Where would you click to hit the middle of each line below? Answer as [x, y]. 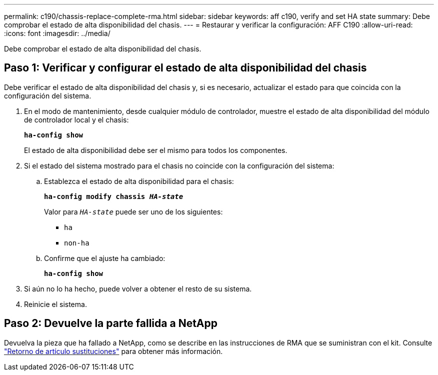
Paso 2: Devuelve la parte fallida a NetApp [111, 323]
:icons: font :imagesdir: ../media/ [57, 33]
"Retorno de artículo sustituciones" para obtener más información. [113, 351]
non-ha [77, 243]
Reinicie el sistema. [55, 304]
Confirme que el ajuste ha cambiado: [105, 258]
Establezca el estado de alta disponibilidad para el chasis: [139, 181]
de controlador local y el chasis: [76, 119]
